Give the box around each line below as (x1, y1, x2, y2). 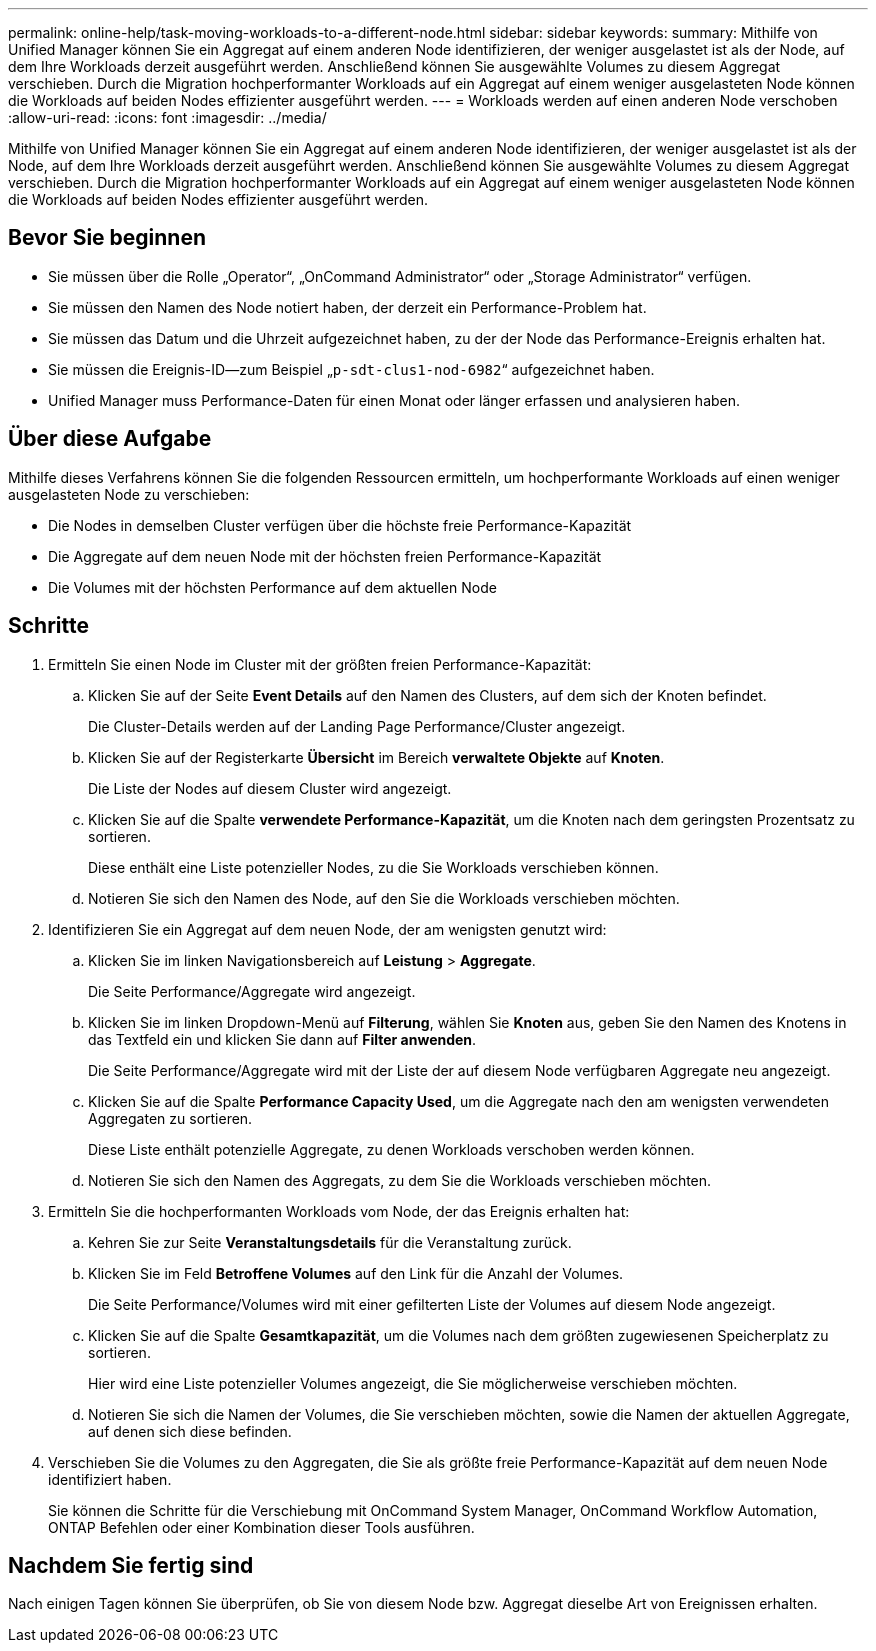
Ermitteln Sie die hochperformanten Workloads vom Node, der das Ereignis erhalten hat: (48, 1202, 630, 1220)
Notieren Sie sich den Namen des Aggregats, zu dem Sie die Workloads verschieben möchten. (88, 1171, 712, 1189)
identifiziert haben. (48, 1470, 172, 1488)
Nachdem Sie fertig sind (8, 1552, 254, 1578)
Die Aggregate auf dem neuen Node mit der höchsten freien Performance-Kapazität (48, 547, 602, 565)
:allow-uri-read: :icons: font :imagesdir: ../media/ (8, 109, 327, 126)
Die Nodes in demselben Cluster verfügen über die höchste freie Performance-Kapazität (48, 516, 632, 534)
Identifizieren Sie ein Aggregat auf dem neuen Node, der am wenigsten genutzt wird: (48, 920, 607, 938)
